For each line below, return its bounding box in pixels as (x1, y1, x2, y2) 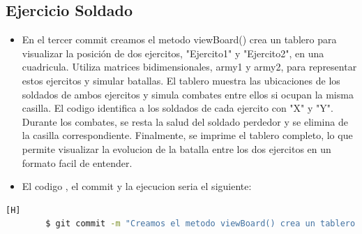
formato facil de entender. (22, 155, 133, 170)
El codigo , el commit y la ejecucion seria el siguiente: (22, 179, 252, 193)
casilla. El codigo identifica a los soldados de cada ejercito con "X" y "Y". (22, 101, 333, 115)
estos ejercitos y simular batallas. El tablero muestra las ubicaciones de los (22, 73, 340, 87)
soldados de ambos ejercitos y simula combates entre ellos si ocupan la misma (22, 87, 354, 101)
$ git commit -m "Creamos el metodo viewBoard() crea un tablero (45, 219, 356, 229)
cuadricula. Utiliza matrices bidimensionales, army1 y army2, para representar (22, 59, 357, 74)
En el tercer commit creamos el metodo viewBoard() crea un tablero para (22, 32, 337, 47)
